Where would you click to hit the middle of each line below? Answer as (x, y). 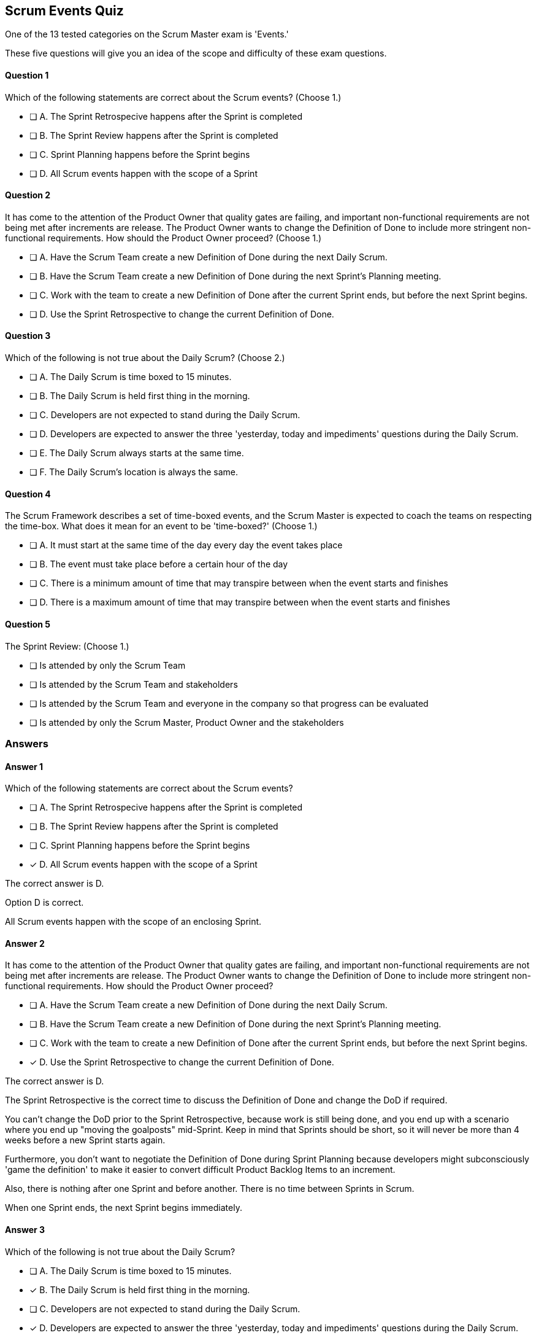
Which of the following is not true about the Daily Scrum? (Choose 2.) (145, 358)
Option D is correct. (44, 903)
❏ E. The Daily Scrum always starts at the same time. (137, 453)
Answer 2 (25, 943)
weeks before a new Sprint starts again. (85, 1140)
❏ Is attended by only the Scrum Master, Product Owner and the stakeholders (187, 722)
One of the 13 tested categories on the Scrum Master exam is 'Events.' (147, 34)
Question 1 (27, 76)
